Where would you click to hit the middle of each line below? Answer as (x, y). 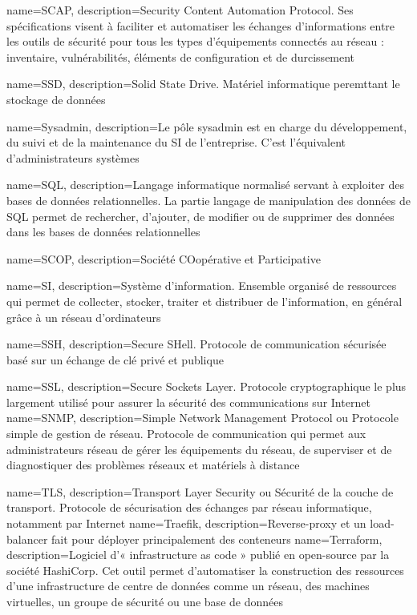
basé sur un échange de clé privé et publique (115, 359)
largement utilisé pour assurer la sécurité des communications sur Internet (188, 402)
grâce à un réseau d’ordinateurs (84, 317)
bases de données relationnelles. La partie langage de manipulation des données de (208, 200)
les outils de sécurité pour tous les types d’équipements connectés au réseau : (195, 41)
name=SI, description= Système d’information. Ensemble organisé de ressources (202, 285)
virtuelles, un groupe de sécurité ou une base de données (145, 601)
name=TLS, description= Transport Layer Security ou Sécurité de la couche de (200, 491)
